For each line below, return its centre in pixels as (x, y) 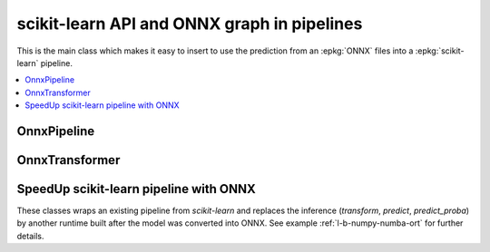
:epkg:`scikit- (440, 51)
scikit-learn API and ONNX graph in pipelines (190, 24)
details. (30, 236)
